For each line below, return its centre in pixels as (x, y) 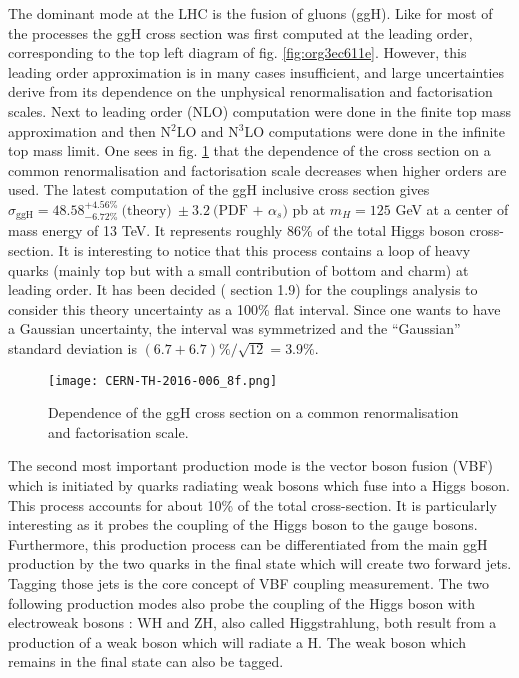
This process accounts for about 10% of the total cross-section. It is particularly (252, 504)
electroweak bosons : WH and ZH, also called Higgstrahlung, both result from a (252, 622)
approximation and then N (90, 130)
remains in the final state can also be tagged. (146, 661)
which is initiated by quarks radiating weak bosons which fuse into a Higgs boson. (259, 484)
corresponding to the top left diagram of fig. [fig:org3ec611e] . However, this (237, 52)
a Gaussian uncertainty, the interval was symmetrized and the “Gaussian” (234, 328)
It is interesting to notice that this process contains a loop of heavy (264, 249)
